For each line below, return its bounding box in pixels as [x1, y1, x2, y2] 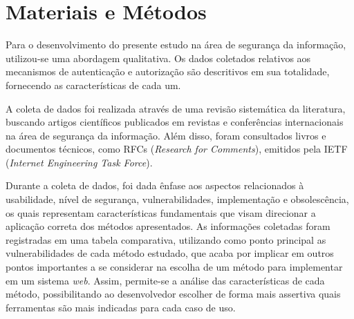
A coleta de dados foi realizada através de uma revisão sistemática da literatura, [6, 101, 346, 115]
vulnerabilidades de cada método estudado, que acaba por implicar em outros [6, 246, 334, 260]
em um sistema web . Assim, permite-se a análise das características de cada [6, 273, 325, 287]
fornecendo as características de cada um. [6, 77, 181, 92]
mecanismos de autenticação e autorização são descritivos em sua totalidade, [6, 64, 330, 79]
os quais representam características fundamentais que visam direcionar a [6, 205, 316, 220]
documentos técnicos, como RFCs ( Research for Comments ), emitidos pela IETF [6, 142, 348, 156]
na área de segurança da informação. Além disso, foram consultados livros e [6, 128, 326, 142]
